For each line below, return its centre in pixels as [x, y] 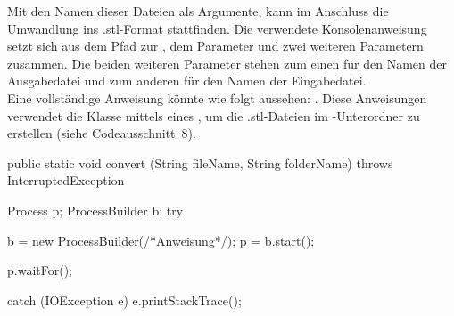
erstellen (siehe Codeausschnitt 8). [102, 133]
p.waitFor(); [40, 270]
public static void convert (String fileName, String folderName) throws [200, 162]
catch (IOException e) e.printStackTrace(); [124, 300]
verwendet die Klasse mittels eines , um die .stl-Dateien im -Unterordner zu [214, 115]
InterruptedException [66, 180]
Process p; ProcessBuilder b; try [95, 210]
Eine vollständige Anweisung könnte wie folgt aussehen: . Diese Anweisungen [217, 97]
